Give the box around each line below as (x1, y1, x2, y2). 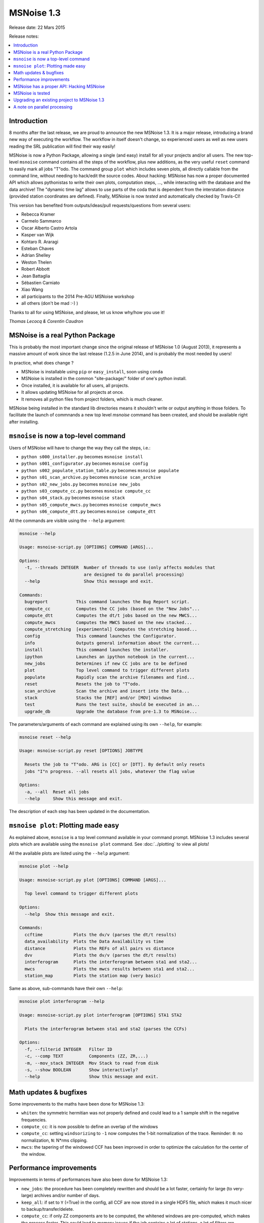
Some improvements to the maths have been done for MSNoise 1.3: (9, 1101, 145, 1107)
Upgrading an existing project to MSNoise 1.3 (13, 97, 105, 103)
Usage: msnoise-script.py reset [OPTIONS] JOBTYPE (19, 748, 144, 753)
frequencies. (21, 1117, 47, 1123)
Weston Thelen (21, 259, 52, 265)
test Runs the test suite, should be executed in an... (24, 702, 200, 707)
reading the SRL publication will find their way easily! (9, 143, 116, 149)
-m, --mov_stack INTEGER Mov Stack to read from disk (24, 1060, 159, 1066)
